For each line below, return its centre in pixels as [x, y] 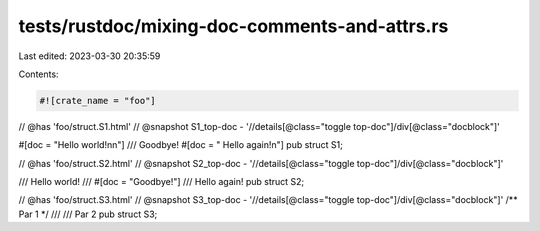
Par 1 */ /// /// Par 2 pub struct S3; [88, 214]
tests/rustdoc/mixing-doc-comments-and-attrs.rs [233, 26]
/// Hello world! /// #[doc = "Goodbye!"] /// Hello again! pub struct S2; [161, 182]
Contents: [38, 74]
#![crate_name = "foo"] [98, 100]
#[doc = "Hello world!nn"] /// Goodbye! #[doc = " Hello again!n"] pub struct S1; [181, 145]
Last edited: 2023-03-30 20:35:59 [89, 56]
